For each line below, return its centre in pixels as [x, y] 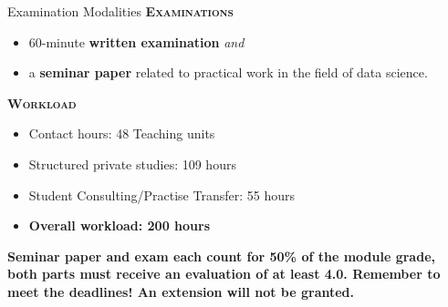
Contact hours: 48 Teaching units [122, 133]
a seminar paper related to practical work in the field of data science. [228, 72]
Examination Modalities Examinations [120, 11]
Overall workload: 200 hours [120, 225]
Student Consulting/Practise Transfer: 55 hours [161, 194]
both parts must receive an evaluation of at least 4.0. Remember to [224, 274]
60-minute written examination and [136, 41]
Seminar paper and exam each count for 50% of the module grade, [221, 256]
